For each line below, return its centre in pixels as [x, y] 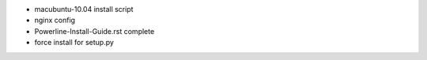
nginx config [55, 21]
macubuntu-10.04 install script [84, 9]
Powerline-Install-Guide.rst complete [94, 31]
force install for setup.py [74, 43]
